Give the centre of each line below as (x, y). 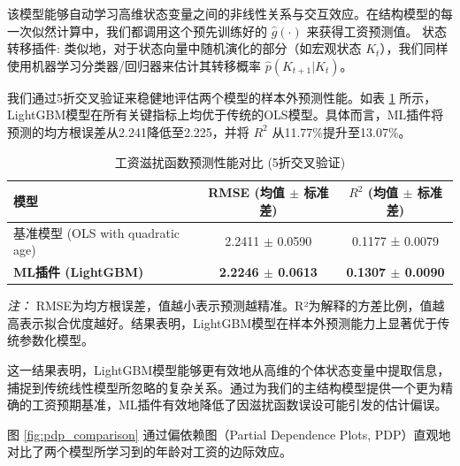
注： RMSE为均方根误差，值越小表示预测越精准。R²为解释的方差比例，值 (220, 306)
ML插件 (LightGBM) (79, 272)
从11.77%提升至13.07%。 (341, 131)
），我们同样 (414, 48)
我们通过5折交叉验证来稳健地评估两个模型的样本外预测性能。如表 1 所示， (222, 97)
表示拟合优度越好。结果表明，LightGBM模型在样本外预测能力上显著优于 (228, 322)
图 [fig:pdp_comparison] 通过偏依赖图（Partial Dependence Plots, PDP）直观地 (229, 434)
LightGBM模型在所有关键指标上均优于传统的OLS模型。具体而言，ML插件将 (226, 115)
